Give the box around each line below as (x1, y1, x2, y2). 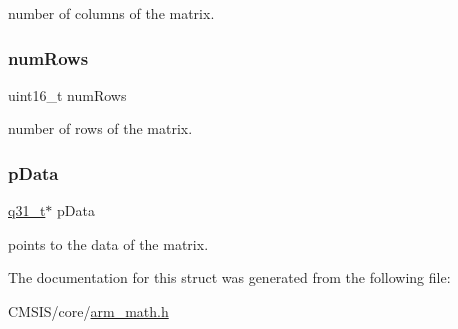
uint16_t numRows (8, 84, 127, 105)
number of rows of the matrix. (8, 118, 193, 139)
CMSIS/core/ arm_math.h (8, 301, 169, 321)
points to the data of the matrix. (8, 233, 209, 254)
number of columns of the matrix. (8, 3, 215, 23)
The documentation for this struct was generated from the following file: (8, 267, 451, 288)
